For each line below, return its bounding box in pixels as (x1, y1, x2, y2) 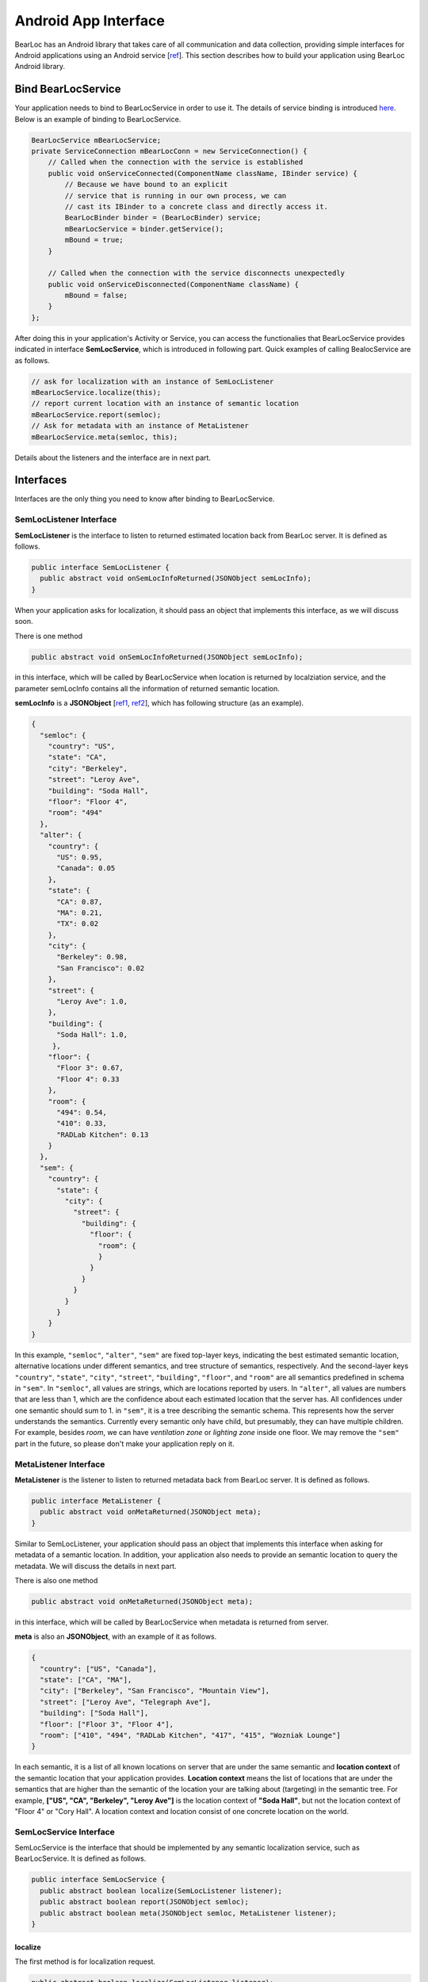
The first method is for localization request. (14, 1957, 156, 1966)
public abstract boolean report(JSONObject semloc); (40, 1897, 249, 1907)
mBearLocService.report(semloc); (31, 410, 162, 419)
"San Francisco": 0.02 (56, 963, 145, 973)
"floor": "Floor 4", (48, 797, 128, 806)
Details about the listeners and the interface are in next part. (14, 453, 212, 462)
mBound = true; (64, 235, 124, 245)
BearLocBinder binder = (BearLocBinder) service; (64, 213, 262, 222)
